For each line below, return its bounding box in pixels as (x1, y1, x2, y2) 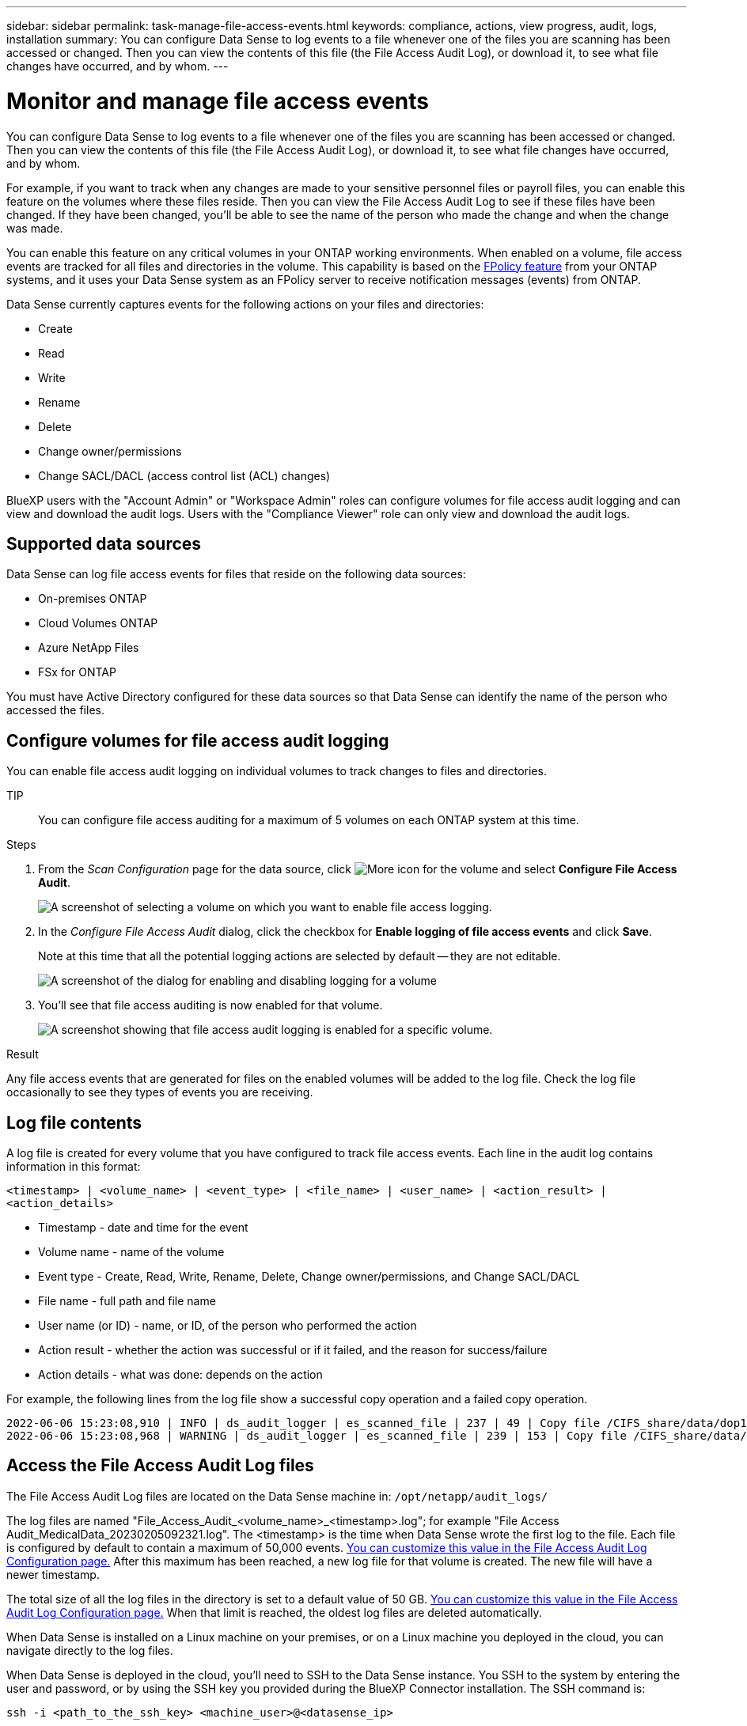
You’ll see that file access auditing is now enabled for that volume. (38, 998, 383, 1013)
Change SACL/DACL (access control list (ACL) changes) (38, 468, 331, 483)
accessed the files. (6, 703, 104, 717)
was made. (6, 221, 63, 235)
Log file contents (6, 1112, 142, 1133)
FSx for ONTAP (38, 665, 116, 679)
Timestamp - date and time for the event (38, 1221, 248, 1235)
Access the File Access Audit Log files (6, 1455, 314, 1476)
